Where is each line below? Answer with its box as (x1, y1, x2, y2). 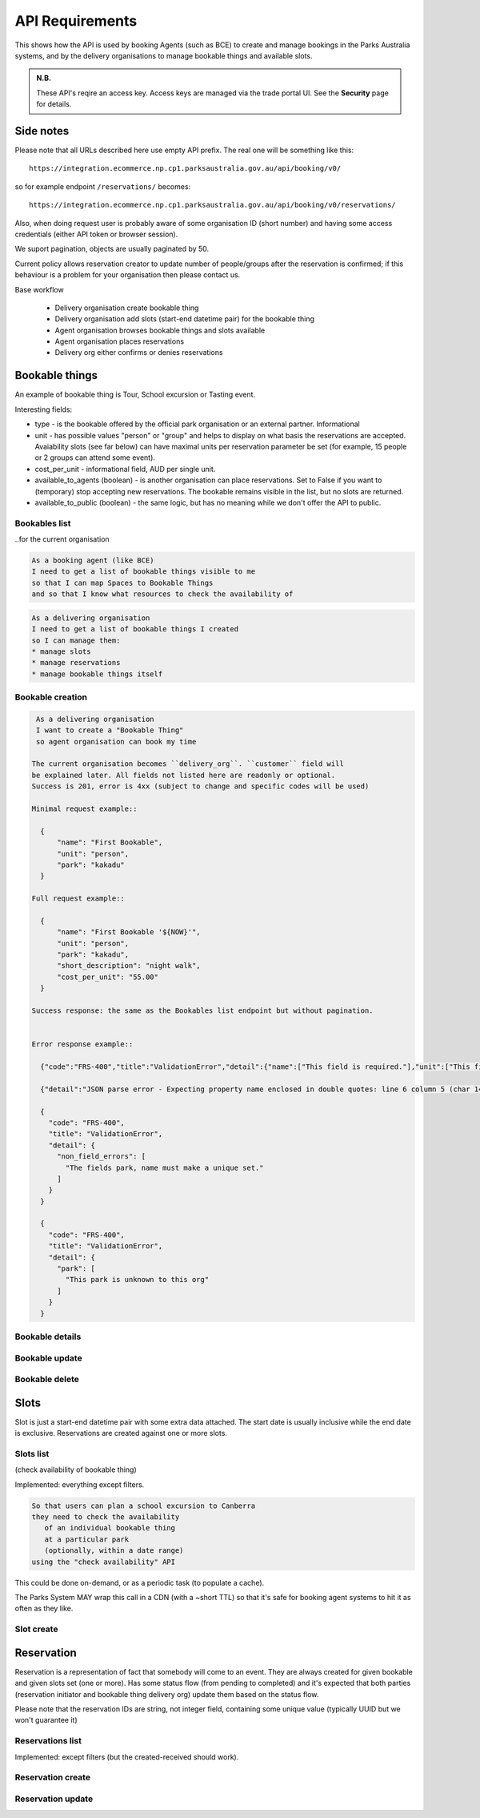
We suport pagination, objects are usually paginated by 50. (14, 244, 210, 254)
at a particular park (44, 1534, 130, 1544)
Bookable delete (14, 1374, 80, 1385)
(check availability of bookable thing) (14, 1465, 138, 1474)
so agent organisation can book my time (36, 737, 197, 746)
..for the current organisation (14, 534, 110, 544)
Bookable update (14, 1352, 83, 1364)
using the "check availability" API (31, 1557, 176, 1566)
